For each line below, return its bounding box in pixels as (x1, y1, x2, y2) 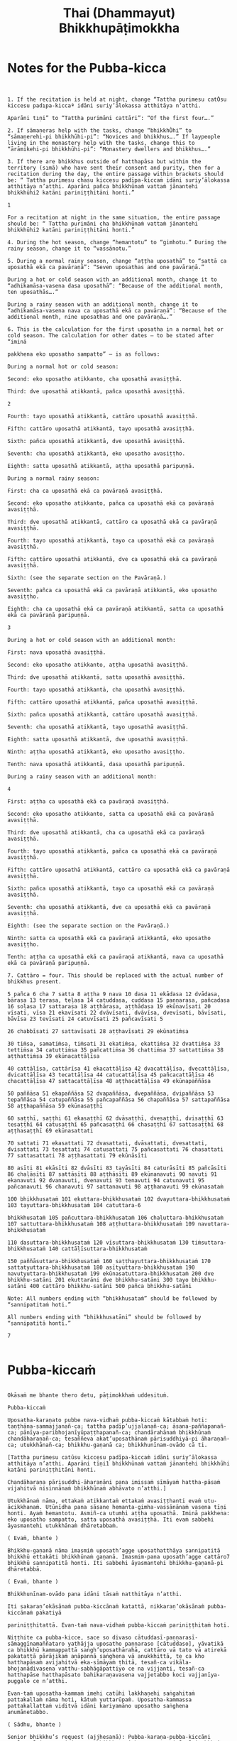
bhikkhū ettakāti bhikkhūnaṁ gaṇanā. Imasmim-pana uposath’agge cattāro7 (7, 1553, 231, 1560)
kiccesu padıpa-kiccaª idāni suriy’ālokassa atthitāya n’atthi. (7, 102, 202, 109)
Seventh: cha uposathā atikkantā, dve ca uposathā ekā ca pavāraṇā (7, 903, 211, 910)
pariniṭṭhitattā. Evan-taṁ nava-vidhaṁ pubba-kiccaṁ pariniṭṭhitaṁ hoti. (7, 1621, 231, 1629)
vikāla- (169, 1659, 192, 1666)
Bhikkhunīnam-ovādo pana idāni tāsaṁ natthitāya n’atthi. (7, 1590, 182, 1598)
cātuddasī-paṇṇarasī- (134, 1634, 199, 1641)
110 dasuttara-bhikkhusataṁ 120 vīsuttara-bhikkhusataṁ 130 (7, 1239, 189, 1246)
